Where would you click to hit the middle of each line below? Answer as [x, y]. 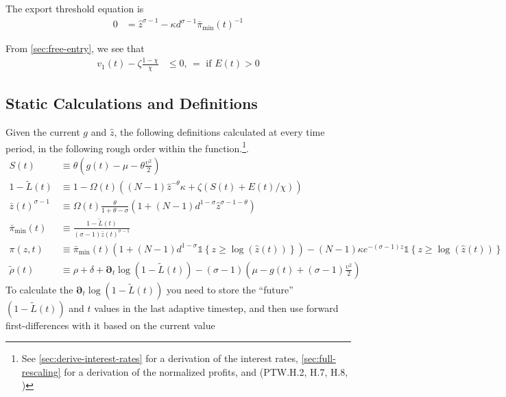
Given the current [43, 132]
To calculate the [39, 289]
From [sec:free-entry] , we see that [75, 48]
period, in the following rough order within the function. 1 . [127, 147]
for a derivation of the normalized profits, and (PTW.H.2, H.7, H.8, [206, 371]
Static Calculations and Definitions [132, 103]
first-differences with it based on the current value [110, 325]
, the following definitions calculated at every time [219, 132]
